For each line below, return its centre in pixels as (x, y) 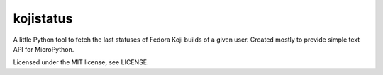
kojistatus (43, 18)
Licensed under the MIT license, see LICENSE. (81, 62)
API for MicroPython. (44, 49)
